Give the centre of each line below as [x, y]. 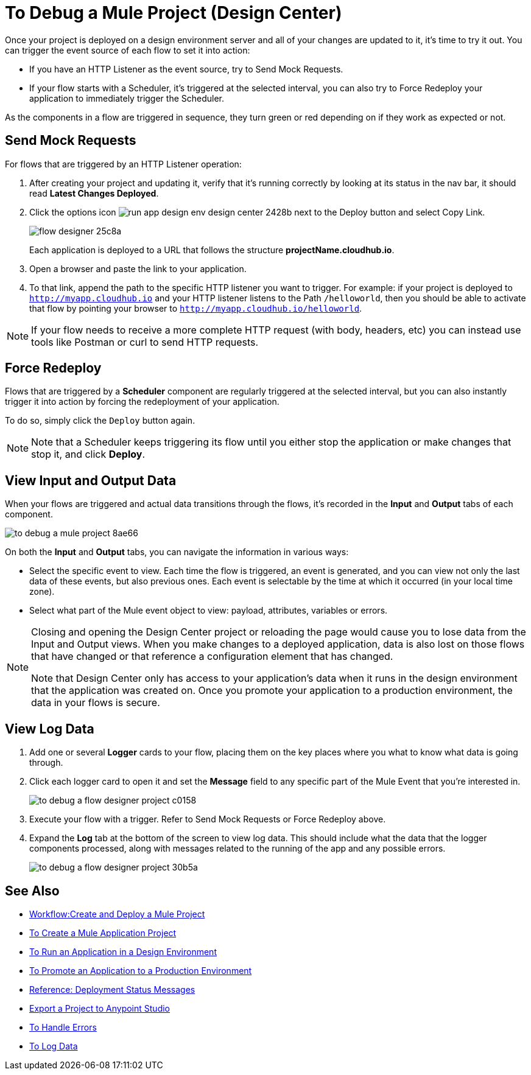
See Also [32, 891]
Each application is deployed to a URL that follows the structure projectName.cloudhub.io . [212, 250]
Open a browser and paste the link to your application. [138, 268]
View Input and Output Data [91, 480]
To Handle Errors [63, 1027]
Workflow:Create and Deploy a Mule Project [117, 914]
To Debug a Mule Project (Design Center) [174, 13]
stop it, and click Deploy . [88, 454]
